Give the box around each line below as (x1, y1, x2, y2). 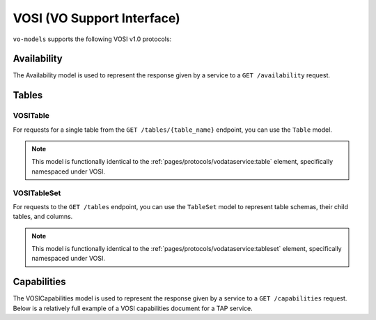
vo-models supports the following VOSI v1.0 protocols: (13, 35, 172, 43)
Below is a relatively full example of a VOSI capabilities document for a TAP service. (13, 304, 253, 312)
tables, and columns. (13, 213, 73, 221)
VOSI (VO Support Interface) (13, 10, 180, 26)
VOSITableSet (13, 188, 61, 198)
